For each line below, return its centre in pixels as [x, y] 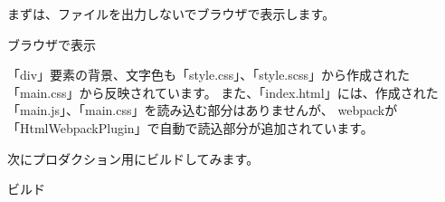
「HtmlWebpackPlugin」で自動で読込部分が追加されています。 [190, 127]
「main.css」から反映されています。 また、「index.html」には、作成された [223, 92]
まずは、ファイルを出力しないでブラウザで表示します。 [171, 14]
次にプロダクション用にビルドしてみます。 [133, 158]
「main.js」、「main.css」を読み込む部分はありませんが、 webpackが [203, 110]
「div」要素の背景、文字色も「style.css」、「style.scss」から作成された [209, 75]
